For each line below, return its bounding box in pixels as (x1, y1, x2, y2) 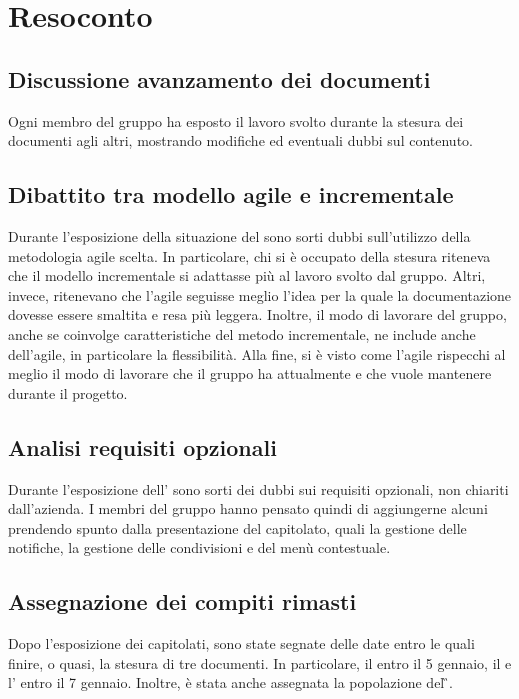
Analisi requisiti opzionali (8, 431, 277, 462)
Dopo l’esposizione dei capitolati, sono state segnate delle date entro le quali (8, 633, 475, 654)
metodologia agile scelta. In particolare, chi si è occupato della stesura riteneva (8, 245, 491, 266)
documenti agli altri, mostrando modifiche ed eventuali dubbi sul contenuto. (8, 130, 473, 151)
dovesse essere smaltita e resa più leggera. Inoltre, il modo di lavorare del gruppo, (8, 304, 507, 325)
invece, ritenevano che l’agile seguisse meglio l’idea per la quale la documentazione (8, 284, 512, 305)
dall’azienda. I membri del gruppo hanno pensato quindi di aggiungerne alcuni (8, 498, 488, 519)
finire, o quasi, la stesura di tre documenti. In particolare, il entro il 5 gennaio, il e (8, 652, 512, 673)
